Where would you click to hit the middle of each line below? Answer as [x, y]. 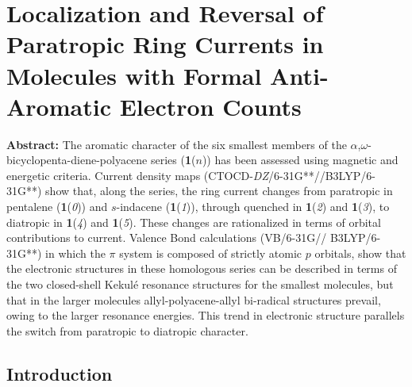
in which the [75, 253]
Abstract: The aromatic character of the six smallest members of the [177, 144]
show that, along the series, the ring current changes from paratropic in [219, 191]
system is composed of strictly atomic [211, 253]
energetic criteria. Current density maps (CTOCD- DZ [138, 175]
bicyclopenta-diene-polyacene [77, 160]
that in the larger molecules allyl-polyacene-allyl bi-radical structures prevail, [194, 299]
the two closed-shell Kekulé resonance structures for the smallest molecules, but [200, 284]
